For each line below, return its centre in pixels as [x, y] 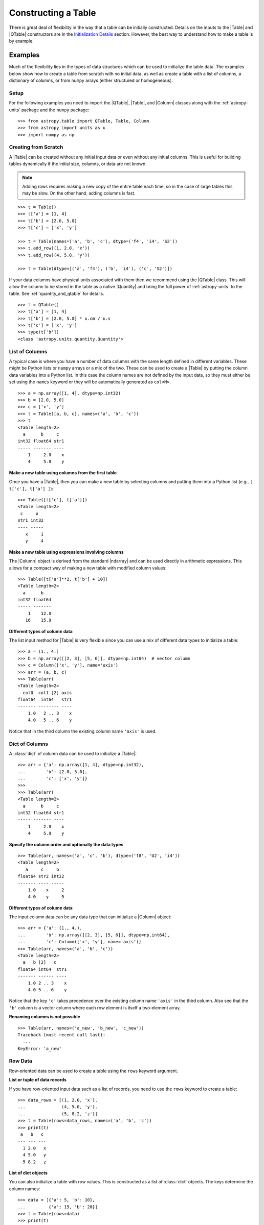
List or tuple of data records [38, 1080]
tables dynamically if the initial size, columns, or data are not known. [78, 164]
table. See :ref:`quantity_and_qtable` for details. [57, 294]
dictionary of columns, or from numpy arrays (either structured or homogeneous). [91, 80]
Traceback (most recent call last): [62, 1035]
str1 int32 [31, 520]
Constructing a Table [53, 13]
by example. [21, 41]
